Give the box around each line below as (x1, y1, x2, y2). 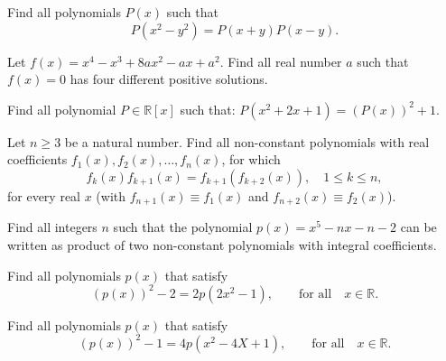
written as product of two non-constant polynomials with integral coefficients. (7, 236, 437, 255)
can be (400, 218, 437, 236)
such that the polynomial (113, 218, 253, 236)
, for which (221, 150, 281, 169)
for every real (7, 186, 81, 205)
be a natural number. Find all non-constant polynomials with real (64, 132, 430, 151)
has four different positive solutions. (70, 69, 268, 88)
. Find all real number (219, 51, 342, 70)
